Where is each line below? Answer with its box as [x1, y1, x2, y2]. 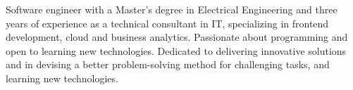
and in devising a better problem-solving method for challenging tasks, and [6, 57, 330, 72]
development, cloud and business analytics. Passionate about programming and [6, 30, 348, 44]
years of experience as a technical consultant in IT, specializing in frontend [6, 15, 329, 30]
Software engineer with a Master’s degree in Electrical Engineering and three [6, 2, 337, 16]
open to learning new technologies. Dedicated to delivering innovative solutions [6, 43, 347, 58]
